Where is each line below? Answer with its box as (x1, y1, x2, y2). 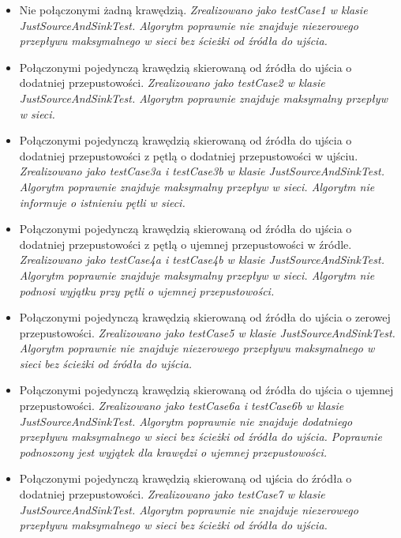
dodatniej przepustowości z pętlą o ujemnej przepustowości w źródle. (19, 235, 352, 252)
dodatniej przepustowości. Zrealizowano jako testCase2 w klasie (19, 74, 325, 91)
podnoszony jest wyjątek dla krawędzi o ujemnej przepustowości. (19, 443, 328, 460)
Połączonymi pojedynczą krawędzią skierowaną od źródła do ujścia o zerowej (19, 309, 391, 325)
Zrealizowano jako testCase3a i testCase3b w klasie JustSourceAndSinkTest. (19, 163, 384, 179)
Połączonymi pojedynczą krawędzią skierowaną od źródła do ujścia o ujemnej (19, 382, 394, 398)
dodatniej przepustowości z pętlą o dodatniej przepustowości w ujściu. (19, 147, 358, 164)
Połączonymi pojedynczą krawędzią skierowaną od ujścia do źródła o (19, 470, 352, 487)
